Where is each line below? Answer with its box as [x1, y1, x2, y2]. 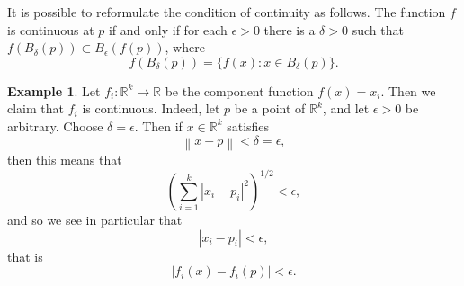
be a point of [234, 99, 306, 118]
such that [352, 20, 404, 39]
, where [165, 38, 205, 57]
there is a [263, 20, 316, 39]
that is [7, 246, 43, 265]
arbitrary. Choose [7, 116, 103, 135]
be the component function [165, 81, 314, 100]
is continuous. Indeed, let [82, 99, 220, 118]
